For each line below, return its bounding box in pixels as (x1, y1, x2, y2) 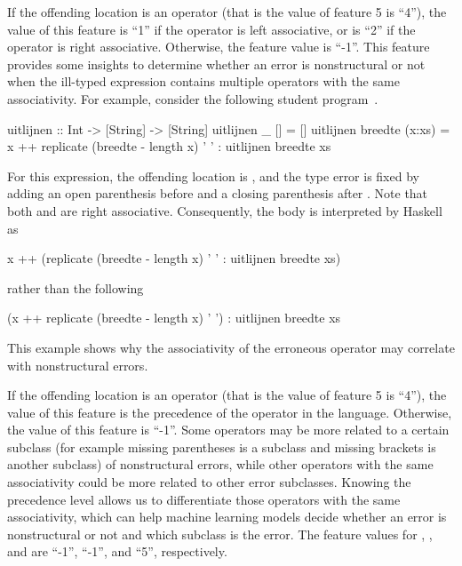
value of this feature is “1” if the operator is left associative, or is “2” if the (7, 20, 416, 38)
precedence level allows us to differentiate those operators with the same (7, 490, 401, 508)
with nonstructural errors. (7, 355, 148, 374)
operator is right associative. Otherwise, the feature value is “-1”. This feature (7, 37, 430, 56)
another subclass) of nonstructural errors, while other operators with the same (7, 455, 434, 474)
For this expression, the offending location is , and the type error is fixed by (7, 166, 419, 185)
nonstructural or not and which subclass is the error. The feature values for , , (7, 524, 433, 543)
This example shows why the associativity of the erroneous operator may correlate (7, 338, 455, 356)
